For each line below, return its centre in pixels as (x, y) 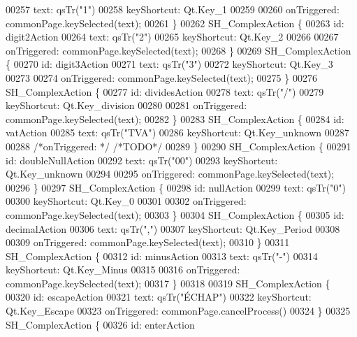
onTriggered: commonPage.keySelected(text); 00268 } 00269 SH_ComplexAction (178, 50)
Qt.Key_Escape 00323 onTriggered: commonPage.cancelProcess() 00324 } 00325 (178, 311)
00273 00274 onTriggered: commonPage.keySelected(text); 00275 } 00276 (161, 77)
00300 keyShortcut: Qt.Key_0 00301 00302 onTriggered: (126, 201)
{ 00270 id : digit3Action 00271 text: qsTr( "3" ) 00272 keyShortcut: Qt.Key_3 (169, 64)
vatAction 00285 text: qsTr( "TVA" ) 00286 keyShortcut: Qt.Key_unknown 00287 (177, 132)
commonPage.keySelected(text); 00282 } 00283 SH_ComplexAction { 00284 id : (175, 119)
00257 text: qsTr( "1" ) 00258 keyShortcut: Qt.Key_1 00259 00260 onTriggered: (173, 9)
